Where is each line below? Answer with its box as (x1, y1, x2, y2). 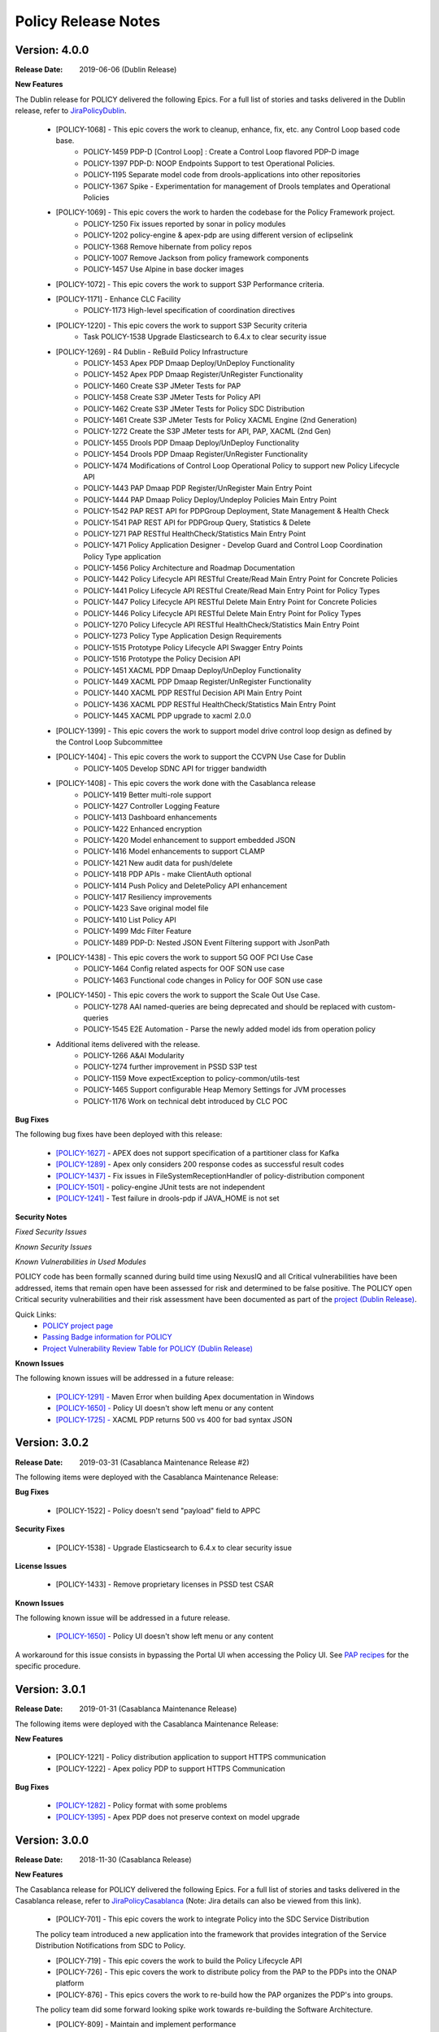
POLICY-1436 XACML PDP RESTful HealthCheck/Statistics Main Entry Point (83, 699, 337, 709)
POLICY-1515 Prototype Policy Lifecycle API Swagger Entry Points (83, 642, 304, 652)
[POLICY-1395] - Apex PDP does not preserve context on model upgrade (55, 1812, 300, 1821)
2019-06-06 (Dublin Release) (79, 65, 177, 75)
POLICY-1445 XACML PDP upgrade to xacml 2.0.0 (83, 711, 252, 721)
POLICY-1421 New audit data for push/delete (83, 858, 233, 867)
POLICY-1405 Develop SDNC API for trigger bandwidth (83, 763, 267, 773)
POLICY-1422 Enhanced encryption (83, 823, 202, 833)
